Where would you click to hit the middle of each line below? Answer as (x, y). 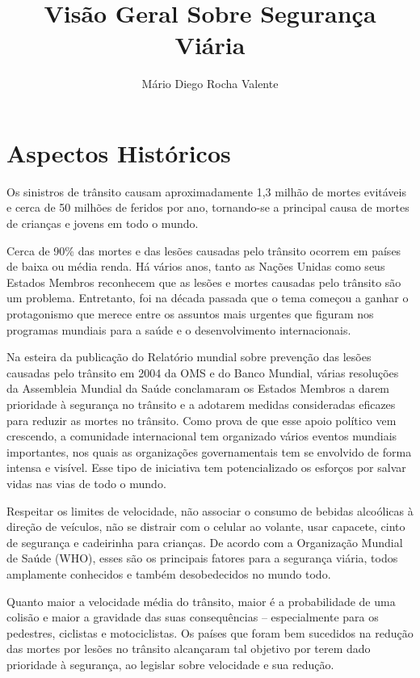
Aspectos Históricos (119, 152)
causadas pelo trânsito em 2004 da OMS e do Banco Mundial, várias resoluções (203, 372)
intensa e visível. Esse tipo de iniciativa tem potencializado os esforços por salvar (206, 467)
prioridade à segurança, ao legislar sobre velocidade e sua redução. (170, 664)
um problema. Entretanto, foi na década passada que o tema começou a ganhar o (208, 298)
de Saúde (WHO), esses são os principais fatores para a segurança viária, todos (202, 558)
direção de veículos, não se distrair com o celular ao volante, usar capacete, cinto (206, 526)
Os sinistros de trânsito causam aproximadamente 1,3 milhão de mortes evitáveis (206, 191)
